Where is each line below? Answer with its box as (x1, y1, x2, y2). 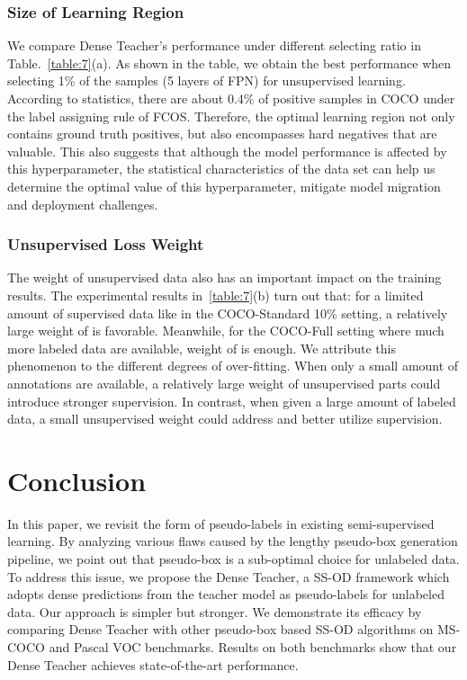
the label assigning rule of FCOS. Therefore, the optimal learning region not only (7, 106, 455, 125)
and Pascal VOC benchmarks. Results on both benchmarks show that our (49, 638, 457, 656)
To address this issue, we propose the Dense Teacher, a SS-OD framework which (7, 567, 450, 586)
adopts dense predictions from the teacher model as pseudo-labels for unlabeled (7, 585, 445, 604)
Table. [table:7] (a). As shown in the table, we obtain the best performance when (7, 53, 452, 72)
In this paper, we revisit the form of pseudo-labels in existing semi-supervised (7, 514, 435, 532)
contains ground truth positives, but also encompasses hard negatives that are (7, 124, 437, 143)
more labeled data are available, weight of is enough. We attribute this (7, 338, 396, 357)
